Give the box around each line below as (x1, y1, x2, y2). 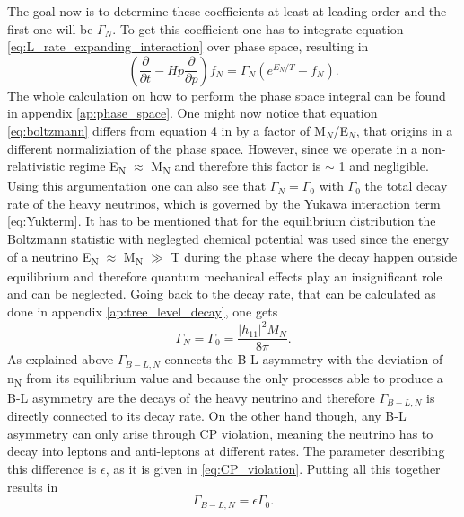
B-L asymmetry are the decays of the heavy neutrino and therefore (7, 388, 375, 406)
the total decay (364, 176, 448, 195)
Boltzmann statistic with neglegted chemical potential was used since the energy (7, 229, 450, 248)
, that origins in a (355, 120, 453, 139)
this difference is (7, 459, 97, 477)
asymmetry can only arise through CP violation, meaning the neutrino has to (7, 423, 433, 442)
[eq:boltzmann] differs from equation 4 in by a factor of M (7, 120, 326, 139)
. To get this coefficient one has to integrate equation (112, 19, 404, 38)
